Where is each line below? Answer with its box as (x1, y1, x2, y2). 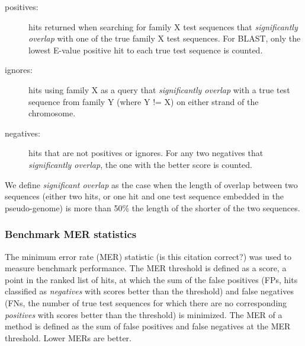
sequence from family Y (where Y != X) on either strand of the (28, 95, 259, 107)
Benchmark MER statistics (5, 227, 137, 242)
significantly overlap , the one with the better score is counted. (28, 158, 253, 170)
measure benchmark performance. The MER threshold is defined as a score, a (5, 262, 287, 274)
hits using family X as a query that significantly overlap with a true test (28, 83, 290, 96)
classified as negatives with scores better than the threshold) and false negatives (5, 285, 294, 297)
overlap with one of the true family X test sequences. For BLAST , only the (28, 32, 301, 45)
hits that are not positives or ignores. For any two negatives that (28, 147, 264, 159)
